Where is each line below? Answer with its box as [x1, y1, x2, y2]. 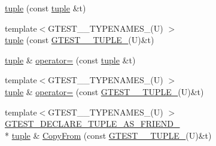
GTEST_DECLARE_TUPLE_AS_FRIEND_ [5, 117, 180, 130]
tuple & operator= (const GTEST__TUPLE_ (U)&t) [5, 85, 204, 98]
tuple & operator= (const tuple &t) [5, 53, 136, 66]
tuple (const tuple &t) [5, 2, 86, 14]
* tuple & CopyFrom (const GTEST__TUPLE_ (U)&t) [5, 129, 212, 141]
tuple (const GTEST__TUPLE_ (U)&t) [5, 34, 154, 46]
